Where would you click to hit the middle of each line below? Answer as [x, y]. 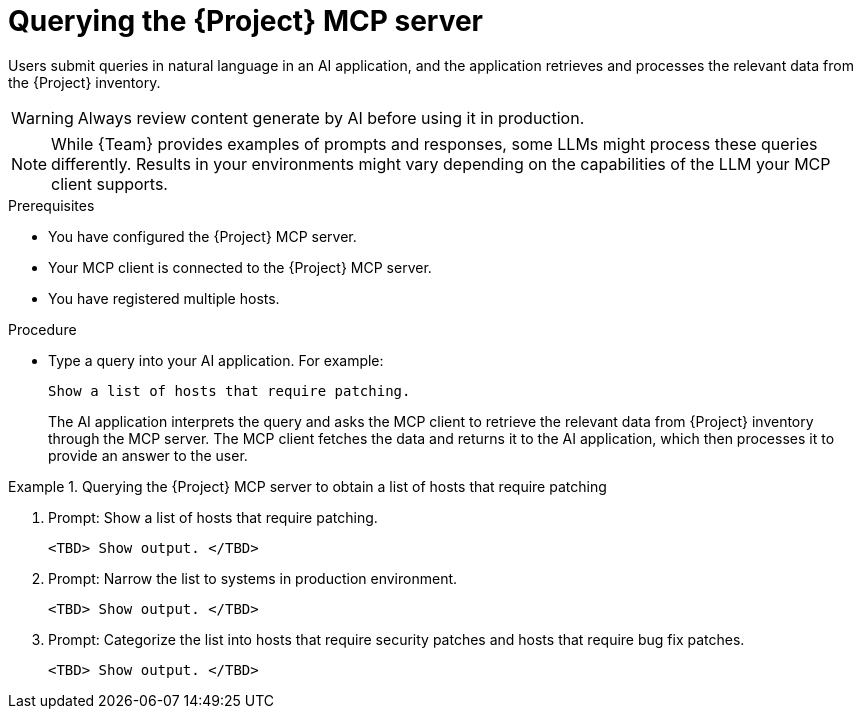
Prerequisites [51, 205]
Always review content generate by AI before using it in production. [331, 117]
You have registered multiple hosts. [164, 298]
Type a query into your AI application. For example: [216, 360]
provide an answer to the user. [148, 455]
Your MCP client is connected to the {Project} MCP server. [240, 267]
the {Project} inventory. [84, 82]
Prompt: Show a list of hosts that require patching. [213, 517]
